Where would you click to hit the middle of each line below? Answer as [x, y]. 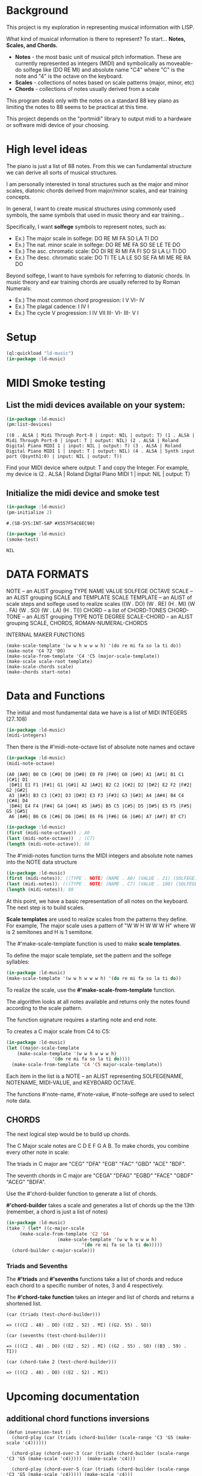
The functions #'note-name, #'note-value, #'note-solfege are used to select [100, 1094]
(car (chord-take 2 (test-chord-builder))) [62, 1362]
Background [37, 11]
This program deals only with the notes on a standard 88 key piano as [93, 101]
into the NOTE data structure [42, 862]
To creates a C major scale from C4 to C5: [58, 1031]
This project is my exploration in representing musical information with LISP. [100, 27]
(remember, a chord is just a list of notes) [57, 1212]
